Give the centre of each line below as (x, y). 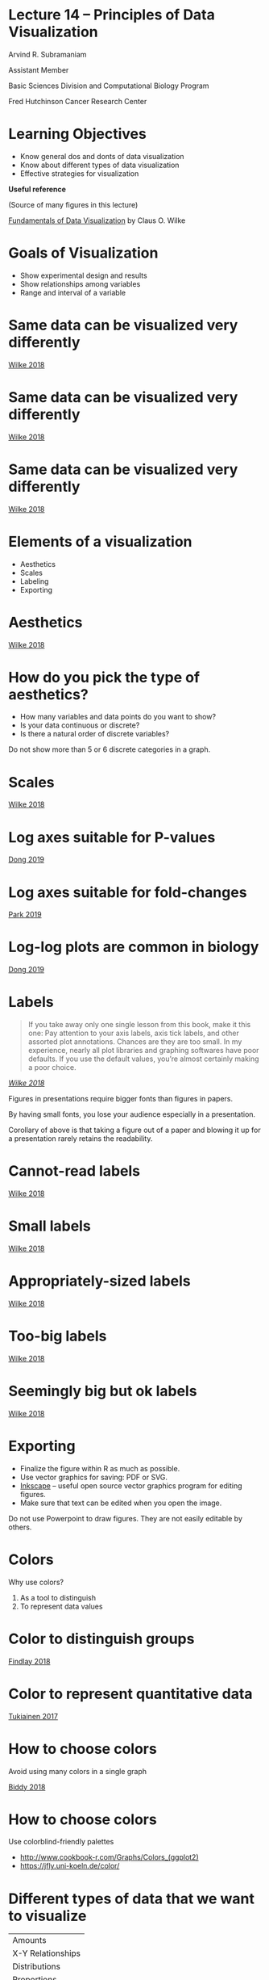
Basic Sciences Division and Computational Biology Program (109, 86)
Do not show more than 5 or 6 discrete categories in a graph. (110, 749)
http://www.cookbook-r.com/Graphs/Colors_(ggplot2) (109, 1857)
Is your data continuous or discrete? (80, 725)
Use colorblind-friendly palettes (61, 1842)
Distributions (37, 1966)
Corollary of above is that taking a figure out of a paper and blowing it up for (134, 1130)
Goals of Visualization (83, 253)
